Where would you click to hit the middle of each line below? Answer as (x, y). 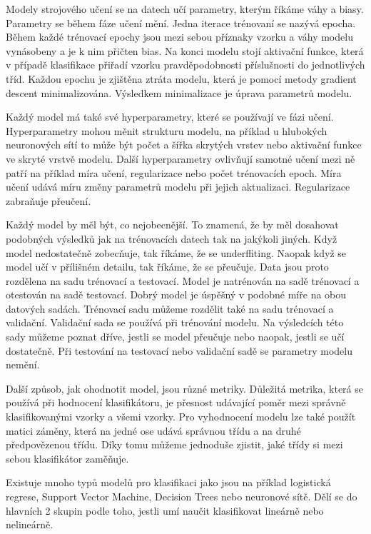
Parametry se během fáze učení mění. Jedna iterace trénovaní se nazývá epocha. (181, 22)
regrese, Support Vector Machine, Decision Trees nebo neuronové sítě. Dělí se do (182, 496)
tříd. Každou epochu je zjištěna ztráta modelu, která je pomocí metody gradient (181, 78)
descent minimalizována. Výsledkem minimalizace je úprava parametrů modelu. (179, 92)
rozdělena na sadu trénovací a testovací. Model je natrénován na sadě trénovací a (183, 280)
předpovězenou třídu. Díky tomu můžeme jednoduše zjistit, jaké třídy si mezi (174, 444)
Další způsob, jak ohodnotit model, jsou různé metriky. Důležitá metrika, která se (184, 388)
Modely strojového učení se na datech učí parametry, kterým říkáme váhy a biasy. (185, 9)
